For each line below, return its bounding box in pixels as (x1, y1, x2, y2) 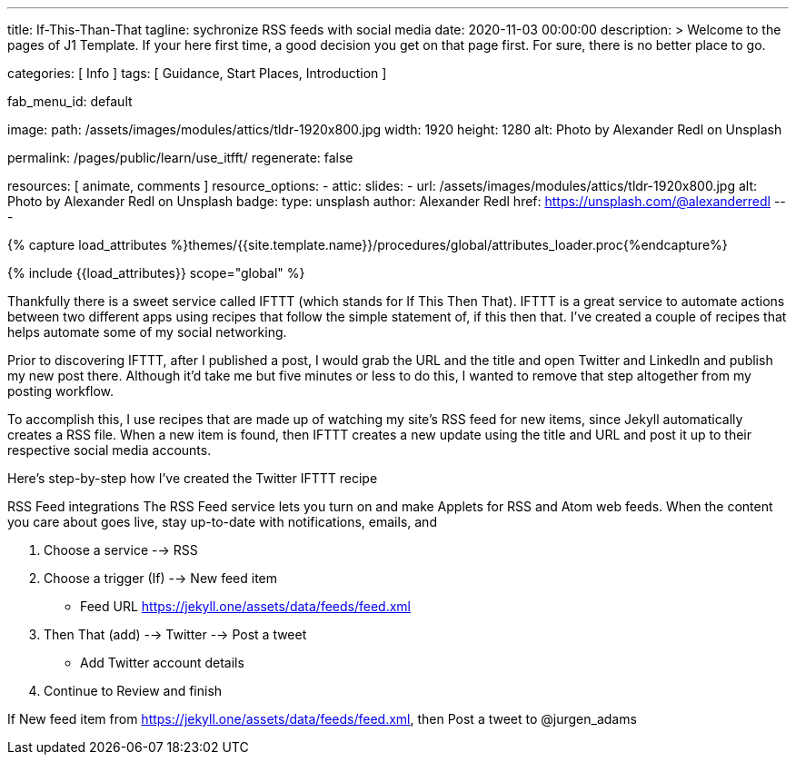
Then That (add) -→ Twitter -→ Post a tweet (44, 627, 307, 642)
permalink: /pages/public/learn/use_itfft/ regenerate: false (7, 150, 353, 165)
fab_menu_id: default (7, 94, 133, 109)
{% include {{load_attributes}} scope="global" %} (7, 265, 305, 281)
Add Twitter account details (80, 655, 244, 670)
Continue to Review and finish (44, 683, 223, 698)
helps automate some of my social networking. (7, 324, 287, 340)
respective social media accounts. (7, 442, 212, 458)
